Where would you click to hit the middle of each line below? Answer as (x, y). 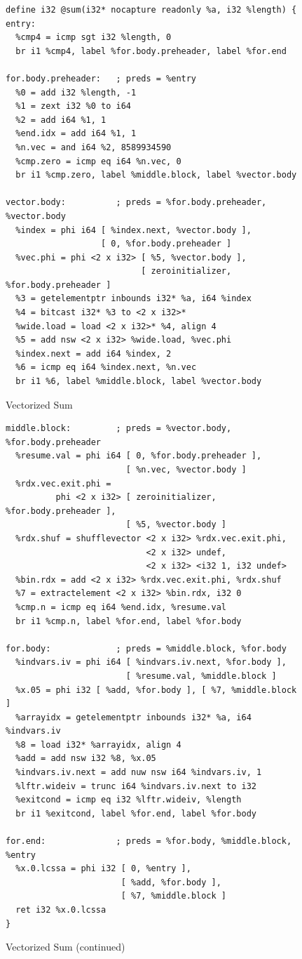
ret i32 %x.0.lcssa (61, 910)
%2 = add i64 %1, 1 (61, 120)
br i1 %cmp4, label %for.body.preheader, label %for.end (151, 51)
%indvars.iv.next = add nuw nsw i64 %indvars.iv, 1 (139, 773)
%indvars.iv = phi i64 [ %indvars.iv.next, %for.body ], (151, 662)
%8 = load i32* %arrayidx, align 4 (98, 745)
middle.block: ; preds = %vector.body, (119, 429)
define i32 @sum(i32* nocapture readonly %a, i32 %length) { (151, 10)
